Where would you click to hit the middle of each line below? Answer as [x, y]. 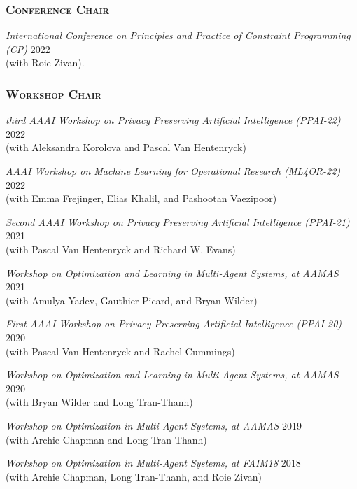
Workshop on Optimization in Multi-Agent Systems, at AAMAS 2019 [154, 425]
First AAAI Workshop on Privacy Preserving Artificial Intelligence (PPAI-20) [174, 324]
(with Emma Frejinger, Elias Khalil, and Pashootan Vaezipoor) [141, 198]
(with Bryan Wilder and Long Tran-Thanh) [99, 402]
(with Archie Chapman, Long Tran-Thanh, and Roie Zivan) [134, 476]
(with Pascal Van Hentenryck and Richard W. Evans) [121, 249]
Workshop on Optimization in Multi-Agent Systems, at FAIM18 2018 [153, 463]
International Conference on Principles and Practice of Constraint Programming [178, 35]
